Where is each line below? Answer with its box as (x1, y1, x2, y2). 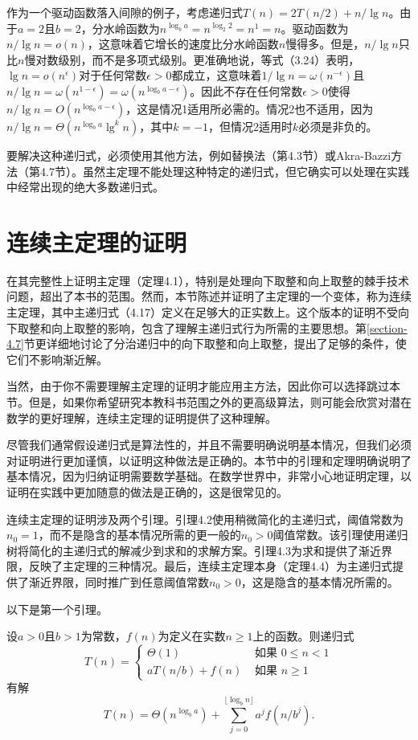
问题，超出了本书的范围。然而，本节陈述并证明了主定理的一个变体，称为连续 (6, 288, 412, 305)
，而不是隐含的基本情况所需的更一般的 (38, 526, 241, 543)
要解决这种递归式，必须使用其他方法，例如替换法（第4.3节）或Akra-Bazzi (6, 146, 391, 163)
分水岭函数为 (92, 19, 160, 36)
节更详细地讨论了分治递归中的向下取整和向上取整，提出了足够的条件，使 (23, 335, 407, 352)
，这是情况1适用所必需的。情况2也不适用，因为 (125, 100, 374, 117)
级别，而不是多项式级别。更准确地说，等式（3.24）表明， (58, 51, 360, 67)
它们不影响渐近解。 (6, 350, 108, 367)
